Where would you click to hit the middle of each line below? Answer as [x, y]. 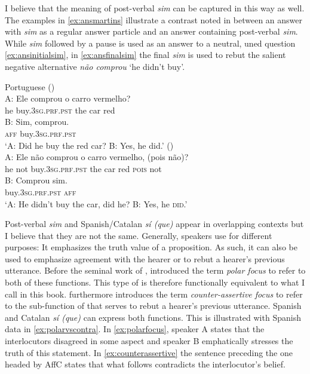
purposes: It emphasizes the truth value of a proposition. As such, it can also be [151, 247]
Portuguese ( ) [30, 86]
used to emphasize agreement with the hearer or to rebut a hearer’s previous [145, 258]
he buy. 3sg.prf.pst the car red [60, 110]
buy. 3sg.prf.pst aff [41, 191]
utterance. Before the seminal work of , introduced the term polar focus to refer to [155, 270]
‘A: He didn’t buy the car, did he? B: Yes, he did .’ [96, 203]
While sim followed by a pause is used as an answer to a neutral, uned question [150, 43]
